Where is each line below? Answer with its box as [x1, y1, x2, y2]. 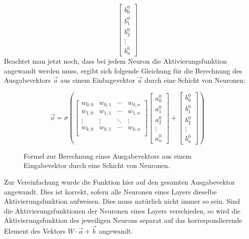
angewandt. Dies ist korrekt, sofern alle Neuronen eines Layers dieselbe [4, 186, 217, 196]
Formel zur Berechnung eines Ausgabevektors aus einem [24, 150, 192, 161]
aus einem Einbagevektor [60, 75, 135, 85]
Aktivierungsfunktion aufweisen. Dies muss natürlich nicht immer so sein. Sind [4, 196, 240, 206]
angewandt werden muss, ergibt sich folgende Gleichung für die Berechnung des [4, 65, 242, 75]
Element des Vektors [4, 226, 66, 236]
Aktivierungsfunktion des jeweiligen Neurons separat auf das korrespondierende [4, 215, 243, 225]
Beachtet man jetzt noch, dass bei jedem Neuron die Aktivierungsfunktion [4, 55, 227, 66]
